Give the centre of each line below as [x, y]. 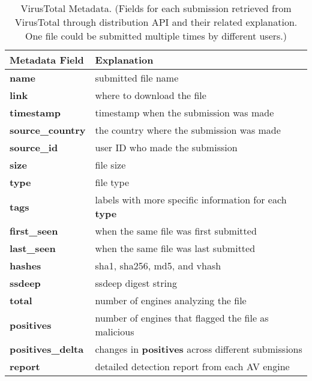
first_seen [34, 231]
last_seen [33, 248]
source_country [48, 130]
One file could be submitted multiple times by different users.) [156, 36]
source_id [34, 147]
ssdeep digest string [136, 283]
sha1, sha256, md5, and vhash [158, 265]
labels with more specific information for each [191, 199]
